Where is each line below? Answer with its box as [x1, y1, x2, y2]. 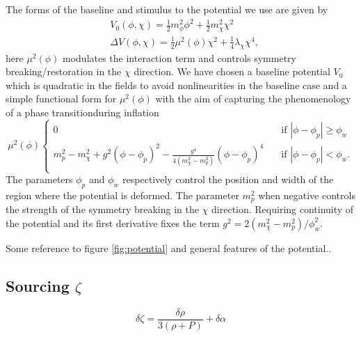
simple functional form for [6, 91, 117, 106]
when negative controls [258, 187, 355, 202]
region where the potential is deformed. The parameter [6, 187, 239, 202]
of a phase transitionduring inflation [6, 105, 159, 119]
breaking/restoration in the [6, 64, 122, 79]
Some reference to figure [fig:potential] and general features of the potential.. [6, 240, 332, 255]
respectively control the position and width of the [122, 172, 334, 186]
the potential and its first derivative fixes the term [6, 215, 220, 230]
